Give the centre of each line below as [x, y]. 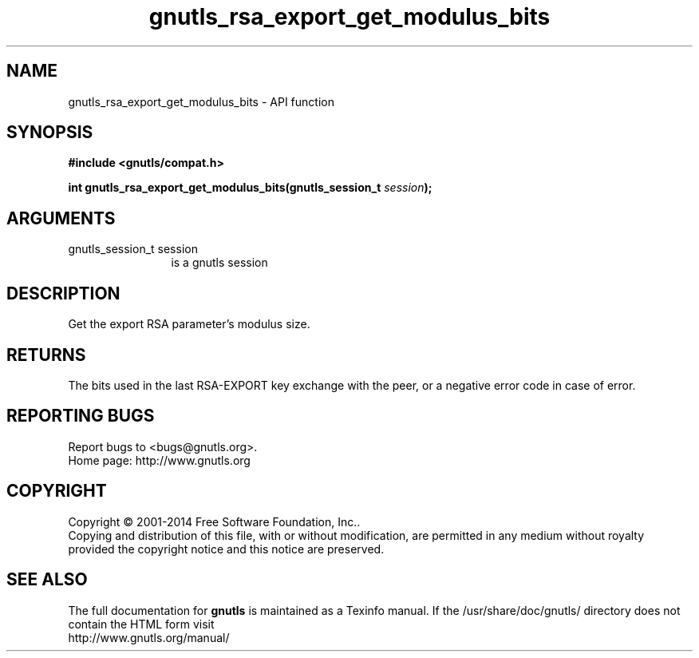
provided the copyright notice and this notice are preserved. [226, 549]
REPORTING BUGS [81, 416]
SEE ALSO [47, 580]
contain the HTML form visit [141, 624]
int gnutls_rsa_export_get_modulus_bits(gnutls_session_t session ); [250, 188]
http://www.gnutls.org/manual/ [149, 637]
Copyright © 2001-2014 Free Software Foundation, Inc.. [214, 521]
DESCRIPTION [63, 293]
